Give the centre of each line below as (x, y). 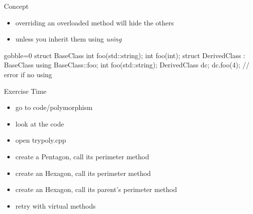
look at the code (40, 123)
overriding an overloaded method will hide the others (95, 22)
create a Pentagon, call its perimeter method (82, 156)
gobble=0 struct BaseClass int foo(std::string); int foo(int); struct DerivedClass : (125, 55)
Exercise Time (25, 91)
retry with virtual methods (55, 205)
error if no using (28, 74)
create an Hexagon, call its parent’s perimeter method (96, 189)
